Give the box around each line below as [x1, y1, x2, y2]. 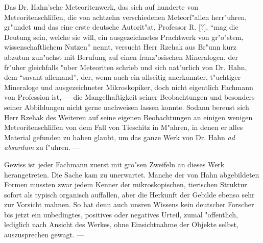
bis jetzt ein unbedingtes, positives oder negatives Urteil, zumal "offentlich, [4, 209, 238, 219]
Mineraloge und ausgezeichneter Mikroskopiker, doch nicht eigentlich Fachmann [4, 81, 253, 92]
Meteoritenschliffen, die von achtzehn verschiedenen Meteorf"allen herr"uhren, [4, 11, 247, 22]
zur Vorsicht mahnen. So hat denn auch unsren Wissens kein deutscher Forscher [4, 199, 254, 210]
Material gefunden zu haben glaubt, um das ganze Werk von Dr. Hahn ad [4, 131, 235, 142]
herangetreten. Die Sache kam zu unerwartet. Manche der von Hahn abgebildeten [4, 169, 259, 180]
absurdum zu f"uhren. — [4, 142, 80, 152]
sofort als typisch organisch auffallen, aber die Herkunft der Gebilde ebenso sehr [4, 189, 255, 200]
